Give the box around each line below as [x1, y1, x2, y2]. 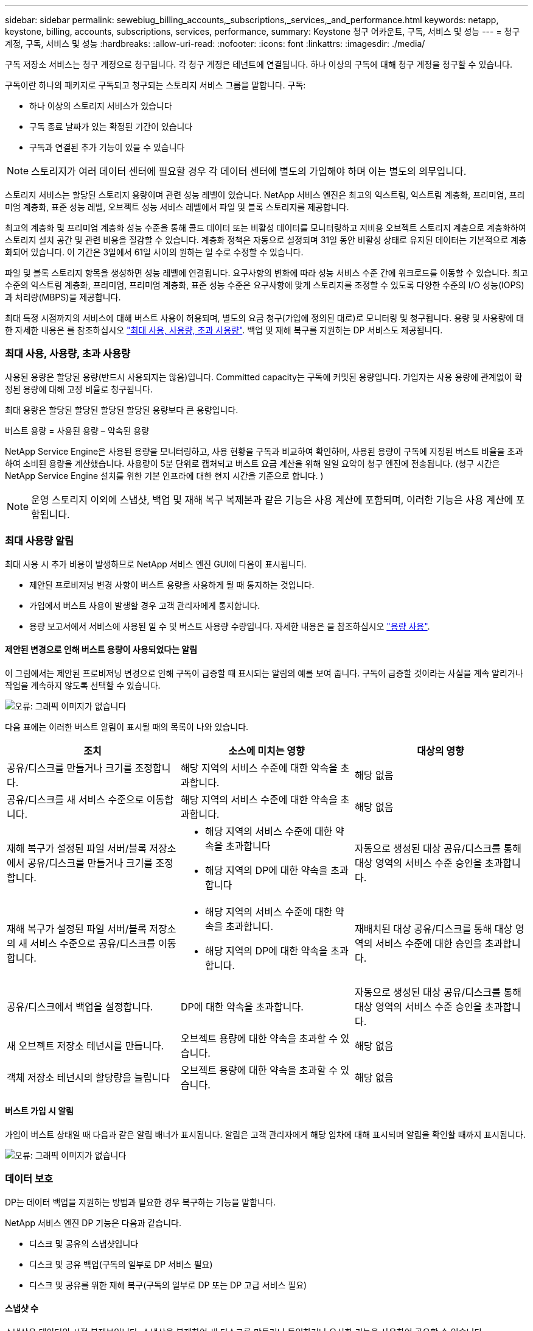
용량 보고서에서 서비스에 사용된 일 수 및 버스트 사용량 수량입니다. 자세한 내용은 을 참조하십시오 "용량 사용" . [29, 620, 430, 631]
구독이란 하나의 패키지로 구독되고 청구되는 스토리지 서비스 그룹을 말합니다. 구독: [5, 80, 306, 90]
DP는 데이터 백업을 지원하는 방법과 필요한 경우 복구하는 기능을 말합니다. [5, 1196, 276, 1207]
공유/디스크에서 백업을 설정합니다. [7, 1000, 153, 1013]
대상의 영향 [417, 744, 464, 757]
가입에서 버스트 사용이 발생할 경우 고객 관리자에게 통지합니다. [29, 600, 260, 611]
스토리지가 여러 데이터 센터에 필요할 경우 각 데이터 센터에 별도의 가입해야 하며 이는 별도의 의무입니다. [31, 165, 467, 177]
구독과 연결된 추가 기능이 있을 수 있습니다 [29, 142, 185, 152]
